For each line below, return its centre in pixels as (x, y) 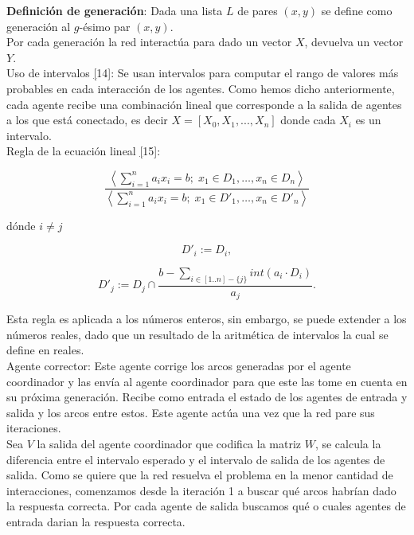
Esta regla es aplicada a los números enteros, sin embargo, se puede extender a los (207, 319)
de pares (258, 10)
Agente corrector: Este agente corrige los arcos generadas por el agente (179, 365)
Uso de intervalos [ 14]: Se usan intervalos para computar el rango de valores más (203, 73)
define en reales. (45, 350)
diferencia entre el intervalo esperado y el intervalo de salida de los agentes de (196, 459)
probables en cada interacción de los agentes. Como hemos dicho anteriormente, (201, 88)
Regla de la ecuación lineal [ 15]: (84, 151)
